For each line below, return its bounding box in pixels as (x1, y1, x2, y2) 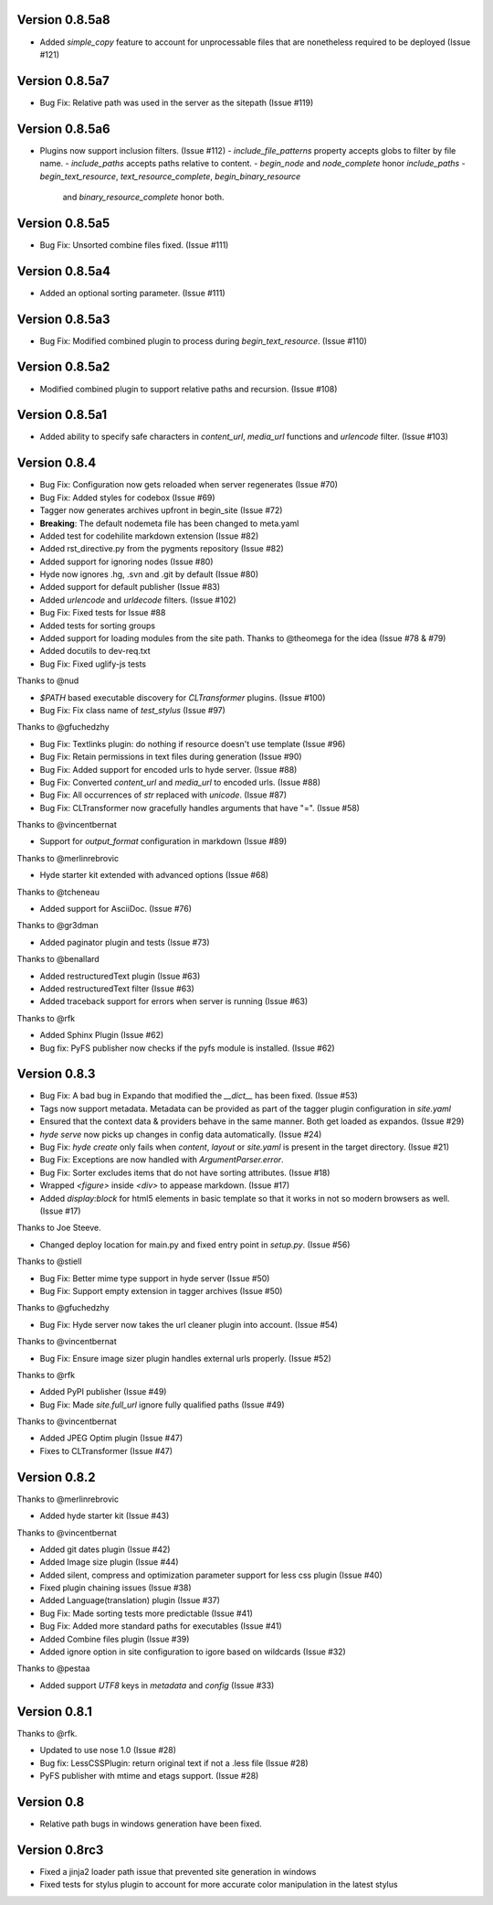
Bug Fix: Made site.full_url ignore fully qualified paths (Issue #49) (39, 1399, 285, 1410)
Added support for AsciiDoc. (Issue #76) (39, 904, 192, 915)
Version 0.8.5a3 (16, 311, 110, 326)
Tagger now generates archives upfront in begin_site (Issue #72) (39, 505, 283, 516)
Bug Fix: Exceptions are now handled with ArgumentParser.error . (39, 1154, 284, 1165)
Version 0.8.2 (16, 1469, 96, 1485)
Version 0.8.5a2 (16, 359, 110, 375)
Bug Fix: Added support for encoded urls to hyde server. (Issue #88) (39, 764, 298, 775)
